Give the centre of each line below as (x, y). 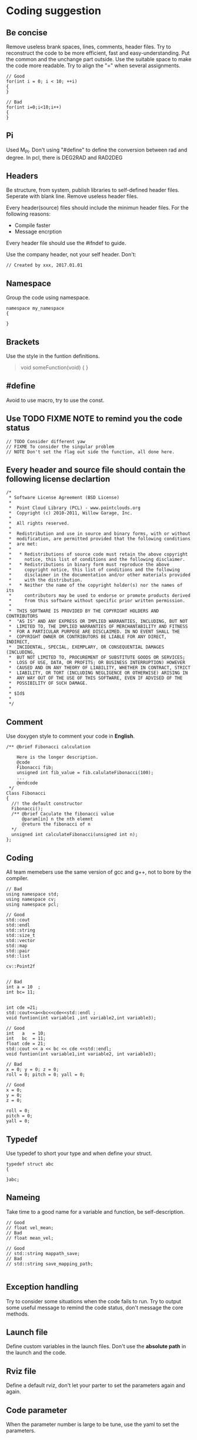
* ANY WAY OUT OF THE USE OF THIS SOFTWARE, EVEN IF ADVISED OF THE (96, 678)
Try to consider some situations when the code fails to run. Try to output (94, 1301)
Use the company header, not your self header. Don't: (71, 255)
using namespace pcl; (33, 905)
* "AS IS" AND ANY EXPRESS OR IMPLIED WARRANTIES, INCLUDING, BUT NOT (98, 622)
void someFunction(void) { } (54, 368)
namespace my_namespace (35, 308)
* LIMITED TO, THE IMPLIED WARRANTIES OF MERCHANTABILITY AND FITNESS (98, 627)
